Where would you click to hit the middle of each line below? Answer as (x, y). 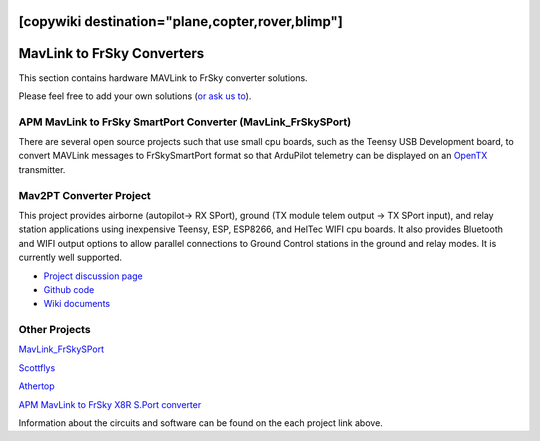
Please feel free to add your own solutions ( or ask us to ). (135, 96)
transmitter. (42, 169)
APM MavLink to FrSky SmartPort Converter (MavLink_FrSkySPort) (185, 122)
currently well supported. (70, 257)
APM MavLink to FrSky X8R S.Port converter (110, 404)
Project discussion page (93, 276)
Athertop (36, 386)
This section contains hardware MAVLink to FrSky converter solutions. (163, 77)
